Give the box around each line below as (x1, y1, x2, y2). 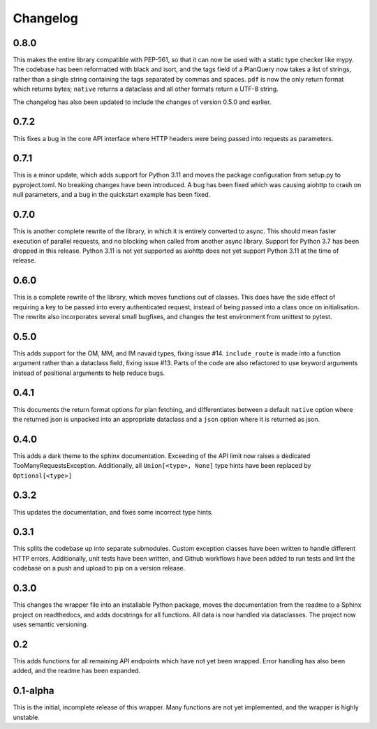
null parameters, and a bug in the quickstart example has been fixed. (13, 191, 211, 199)
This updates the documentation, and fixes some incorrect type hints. (13, 508, 213, 516)
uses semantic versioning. (13, 620, 89, 628)
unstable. (13, 713, 40, 721)
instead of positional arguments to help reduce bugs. (13, 369, 165, 377)
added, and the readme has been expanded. (13, 667, 141, 675)
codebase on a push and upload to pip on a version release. (13, 564, 186, 573)
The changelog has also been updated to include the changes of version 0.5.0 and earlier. (13, 98, 272, 106)
